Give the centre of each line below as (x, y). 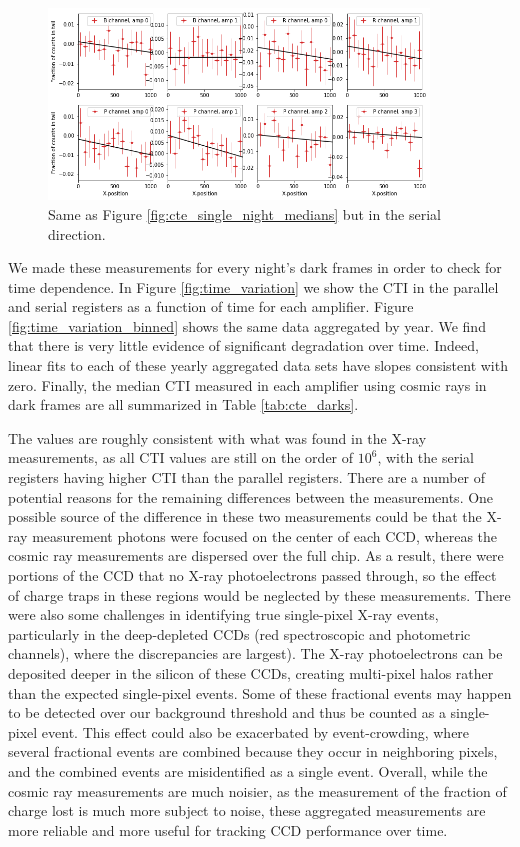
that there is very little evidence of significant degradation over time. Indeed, (243, 345)
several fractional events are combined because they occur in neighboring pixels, (253, 751)
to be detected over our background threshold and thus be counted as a (227, 712)
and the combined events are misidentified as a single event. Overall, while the (248, 770)
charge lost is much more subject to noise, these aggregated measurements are (247, 810)
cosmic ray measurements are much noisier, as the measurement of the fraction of (257, 790)
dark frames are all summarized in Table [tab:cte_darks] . (183, 404)
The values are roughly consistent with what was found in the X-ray (217, 437)
